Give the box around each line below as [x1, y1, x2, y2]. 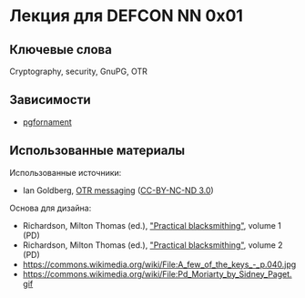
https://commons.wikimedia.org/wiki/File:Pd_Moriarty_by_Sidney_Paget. [22, 268, 293, 279]
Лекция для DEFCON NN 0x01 [9, 5, 244, 26]
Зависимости [9, 92, 91, 108]
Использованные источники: [9, 167, 122, 178]
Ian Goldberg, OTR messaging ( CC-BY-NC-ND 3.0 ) [22, 184, 214, 196]
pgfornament [22, 116, 73, 128]
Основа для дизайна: [9, 202, 92, 213]
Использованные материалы [9, 143, 185, 159]
